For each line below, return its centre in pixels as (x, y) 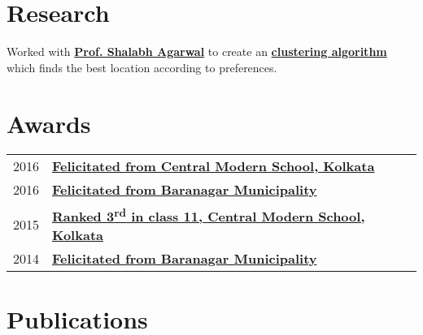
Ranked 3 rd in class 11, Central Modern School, (209, 215)
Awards (49, 123)
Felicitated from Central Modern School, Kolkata (214, 166)
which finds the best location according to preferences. (142, 67)
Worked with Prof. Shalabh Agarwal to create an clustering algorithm (197, 52)
